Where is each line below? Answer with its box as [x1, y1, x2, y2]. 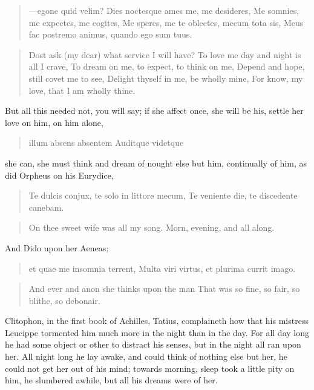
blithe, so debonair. [28, 294, 100, 306]
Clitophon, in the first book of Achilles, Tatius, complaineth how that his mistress [5, 314, 309, 327]
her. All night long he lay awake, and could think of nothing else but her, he [5, 350, 287, 363]
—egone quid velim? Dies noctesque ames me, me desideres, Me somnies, [28, 4, 299, 16]
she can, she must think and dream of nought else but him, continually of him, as [5, 156, 307, 169]
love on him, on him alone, [5, 116, 103, 128]
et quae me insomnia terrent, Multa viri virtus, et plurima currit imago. [28, 262, 296, 274]
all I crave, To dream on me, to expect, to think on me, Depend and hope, [28, 60, 305, 73]
